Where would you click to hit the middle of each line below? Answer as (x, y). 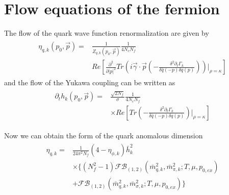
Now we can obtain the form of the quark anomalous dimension (104, 135)
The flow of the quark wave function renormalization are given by (107, 33)
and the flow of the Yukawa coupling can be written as (90, 82)
